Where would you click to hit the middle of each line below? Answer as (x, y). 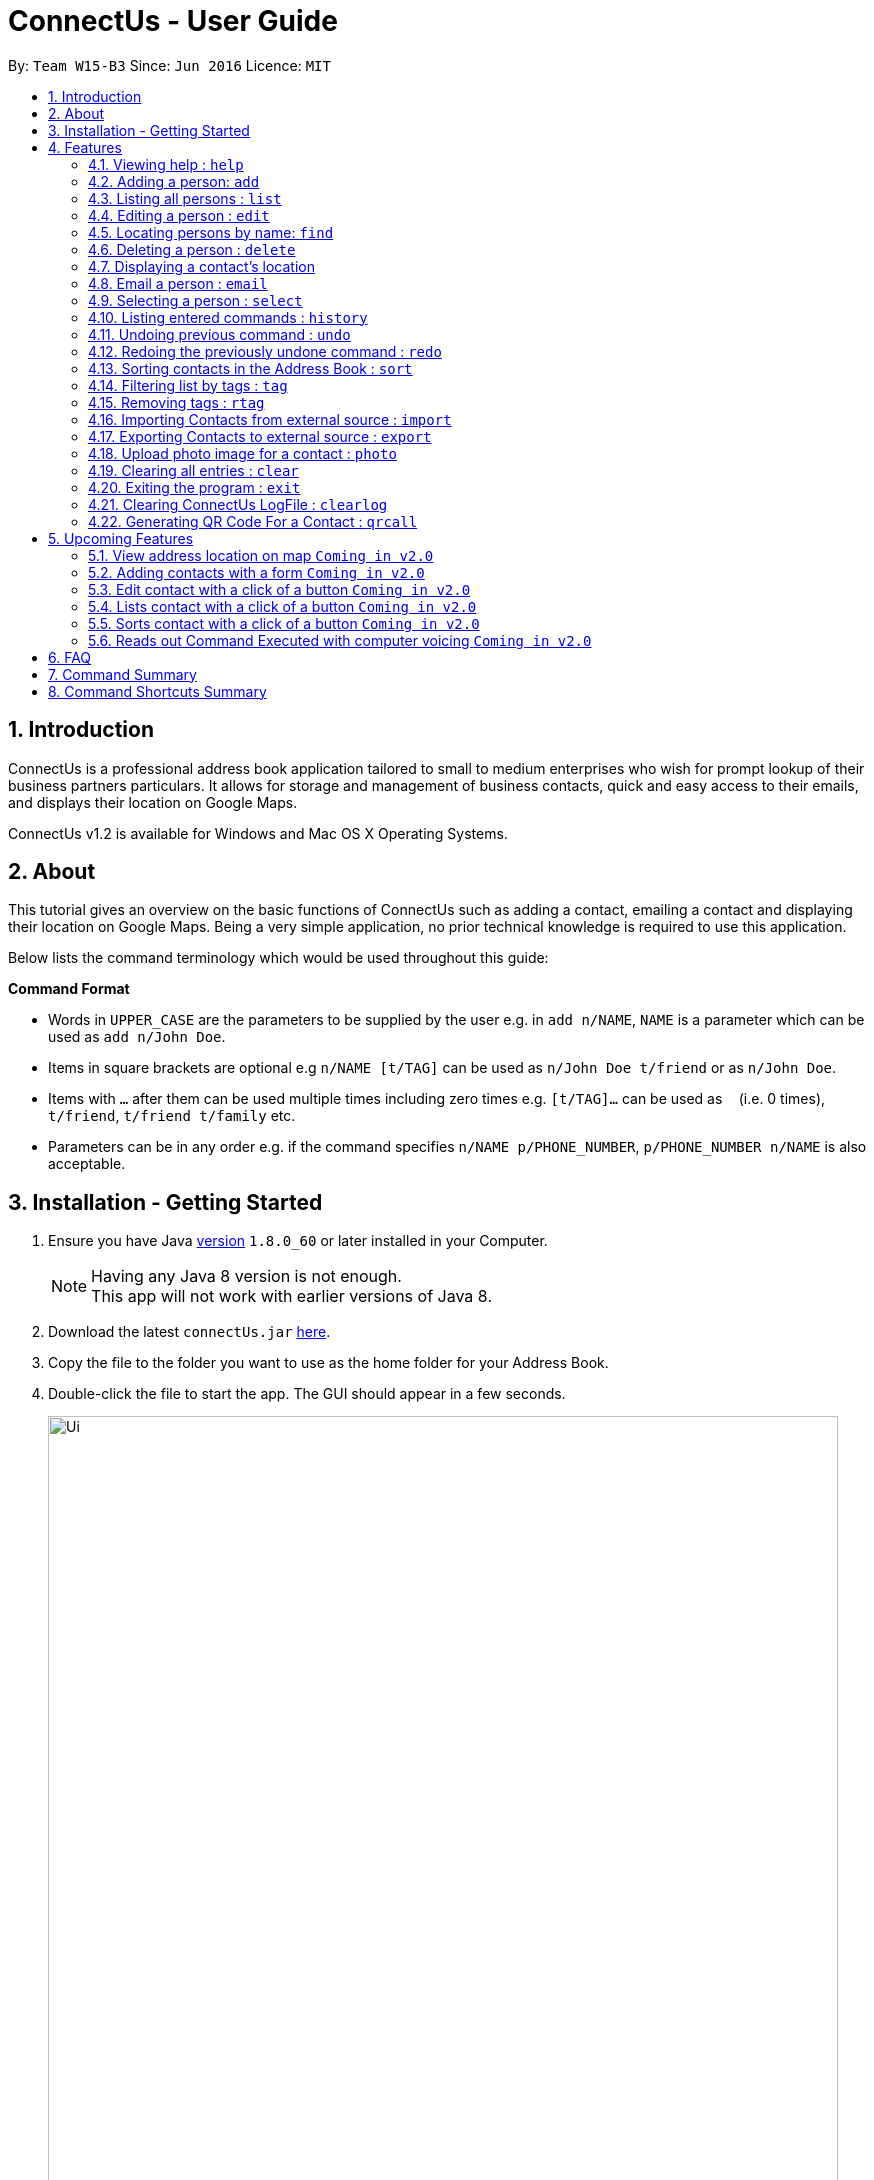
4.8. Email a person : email (178, 283)
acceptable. (87, 1164)
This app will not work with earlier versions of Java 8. (291, 1296)
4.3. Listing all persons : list (185, 198)
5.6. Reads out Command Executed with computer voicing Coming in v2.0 (340, 640)
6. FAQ (70, 657)
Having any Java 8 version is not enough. (246, 1276)
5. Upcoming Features (121, 538)
